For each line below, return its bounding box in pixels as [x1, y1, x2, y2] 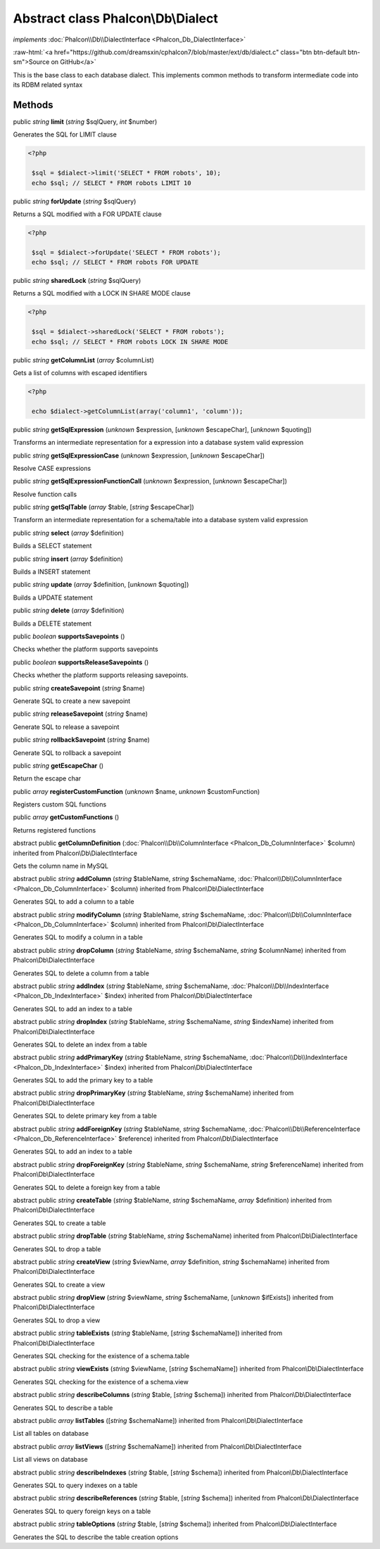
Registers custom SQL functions [13, 800, 107, 809]
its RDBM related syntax [13, 81, 83, 89]
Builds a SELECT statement [13, 542, 92, 550]
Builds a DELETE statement [13, 619, 91, 628]
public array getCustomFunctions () [13, 813, 120, 821]
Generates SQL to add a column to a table [13, 897, 134, 906]
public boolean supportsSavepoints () [13, 632, 125, 640]
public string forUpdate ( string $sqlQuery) [13, 197, 137, 206]
